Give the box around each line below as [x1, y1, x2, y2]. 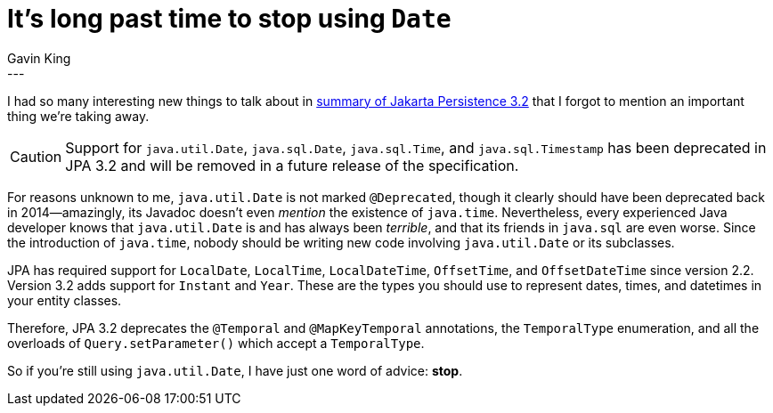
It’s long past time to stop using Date [7, 4, 452, 34]
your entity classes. [7, 292, 122, 308]
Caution [10, 147, 62, 166]
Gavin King [7, 50, 71, 66]
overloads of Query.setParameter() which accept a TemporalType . [7, 335, 425, 351]
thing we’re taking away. [7, 108, 150, 124]
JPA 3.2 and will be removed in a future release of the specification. [65, 156, 519, 174]
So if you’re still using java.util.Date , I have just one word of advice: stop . [7, 362, 463, 378]
